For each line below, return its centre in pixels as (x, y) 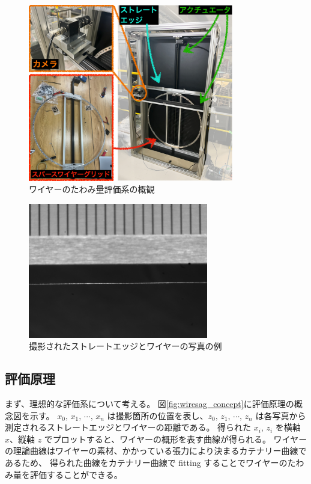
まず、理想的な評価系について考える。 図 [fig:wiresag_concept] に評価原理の (149, 403)
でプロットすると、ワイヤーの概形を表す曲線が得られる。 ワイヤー (176, 439)
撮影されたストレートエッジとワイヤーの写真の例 (125, 346)
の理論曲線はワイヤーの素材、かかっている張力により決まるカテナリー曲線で (156, 451)
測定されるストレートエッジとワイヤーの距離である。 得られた (128, 427)
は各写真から (281, 415)
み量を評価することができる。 (64, 474)
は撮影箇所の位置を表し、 (158, 415)
